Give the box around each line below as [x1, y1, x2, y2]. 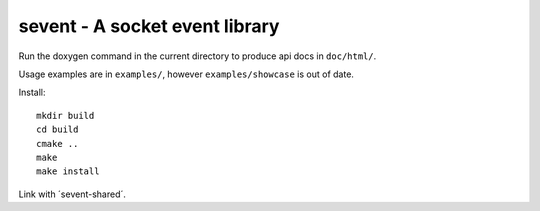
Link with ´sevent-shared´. [18, 188, 127, 200]
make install [36, 166, 100, 177]
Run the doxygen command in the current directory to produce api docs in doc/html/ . [18, 50, 377, 62]
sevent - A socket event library [18, 15, 280, 37]
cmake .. [36, 138, 79, 149]
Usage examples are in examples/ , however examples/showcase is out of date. [18, 68, 355, 80]
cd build [36, 124, 79, 135]
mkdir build [36, 110, 95, 121]
